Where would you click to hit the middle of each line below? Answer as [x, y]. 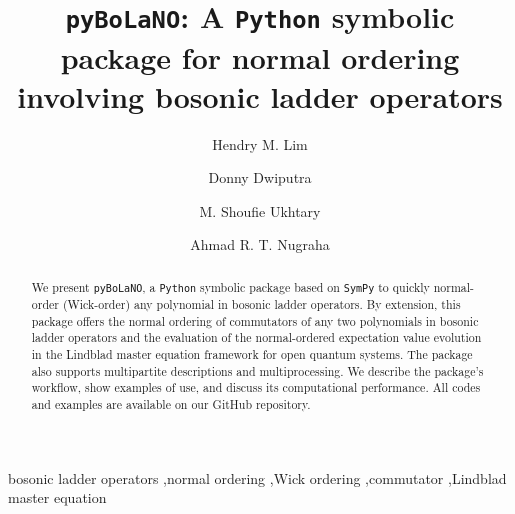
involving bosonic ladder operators [260, 95]
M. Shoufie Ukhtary [260, 210]
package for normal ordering [260, 56]
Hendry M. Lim [260, 143]
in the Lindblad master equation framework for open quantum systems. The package [252, 353]
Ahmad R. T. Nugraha [260, 244]
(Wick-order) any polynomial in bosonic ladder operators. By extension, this [261, 303]
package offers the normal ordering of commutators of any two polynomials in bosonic [255, 320]
